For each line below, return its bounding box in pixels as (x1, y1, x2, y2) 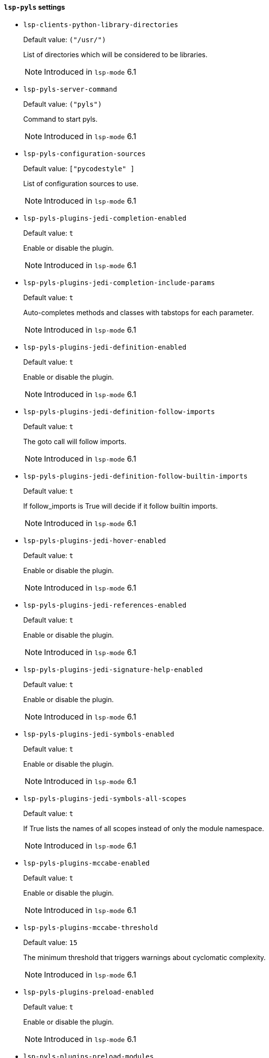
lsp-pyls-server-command (23, 85, 117, 93)
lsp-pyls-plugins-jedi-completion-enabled (23, 214, 187, 222)
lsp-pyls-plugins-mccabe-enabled (23, 859, 150, 867)
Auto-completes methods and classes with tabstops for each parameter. (23, 308, 254, 317)
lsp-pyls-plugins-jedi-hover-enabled (23, 536, 166, 545)
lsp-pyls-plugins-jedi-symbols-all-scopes (23, 794, 187, 802)
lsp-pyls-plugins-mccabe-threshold (23, 923, 158, 931)
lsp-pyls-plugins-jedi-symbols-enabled (23, 730, 174, 738)
